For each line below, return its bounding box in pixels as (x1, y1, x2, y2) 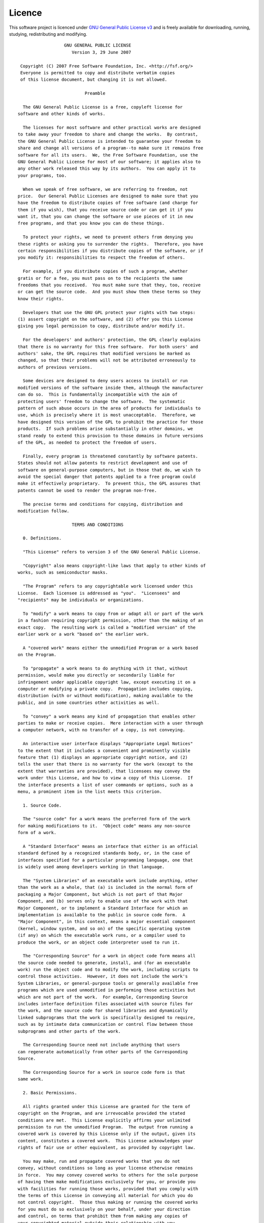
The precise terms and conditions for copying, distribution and (22, 501, 183, 507)
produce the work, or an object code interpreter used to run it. (18, 939, 180, 945)
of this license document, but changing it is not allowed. (20, 77, 167, 83)
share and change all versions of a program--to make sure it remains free (18, 145, 203, 151)
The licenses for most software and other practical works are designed (22, 125, 201, 131)
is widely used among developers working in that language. (18, 864, 165, 870)
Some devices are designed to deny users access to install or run (22, 378, 188, 384)
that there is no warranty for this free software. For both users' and (18, 344, 198, 349)
